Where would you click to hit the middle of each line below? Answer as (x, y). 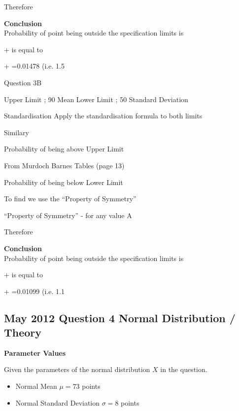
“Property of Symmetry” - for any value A (68, 215)
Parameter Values (35, 353)
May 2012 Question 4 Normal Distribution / (120, 318)
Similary (17, 132)
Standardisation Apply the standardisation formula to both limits (103, 116)
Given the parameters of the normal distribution (77, 369)
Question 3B (23, 82)
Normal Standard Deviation (58, 402)
